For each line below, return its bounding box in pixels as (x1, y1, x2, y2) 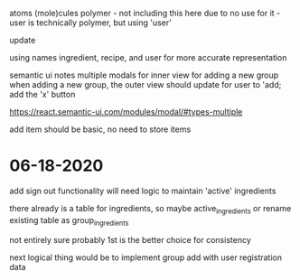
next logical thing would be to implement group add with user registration (9, 252, 283, 263)
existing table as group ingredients (9, 214, 129, 228)
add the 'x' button (9, 89, 76, 99)
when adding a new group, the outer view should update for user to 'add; (9, 79, 282, 89)
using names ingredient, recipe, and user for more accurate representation (9, 52, 287, 62)
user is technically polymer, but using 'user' (9, 17, 172, 28)
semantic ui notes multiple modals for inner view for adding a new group (9, 70, 279, 80)
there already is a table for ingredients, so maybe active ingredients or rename (9, 202, 292, 216)
